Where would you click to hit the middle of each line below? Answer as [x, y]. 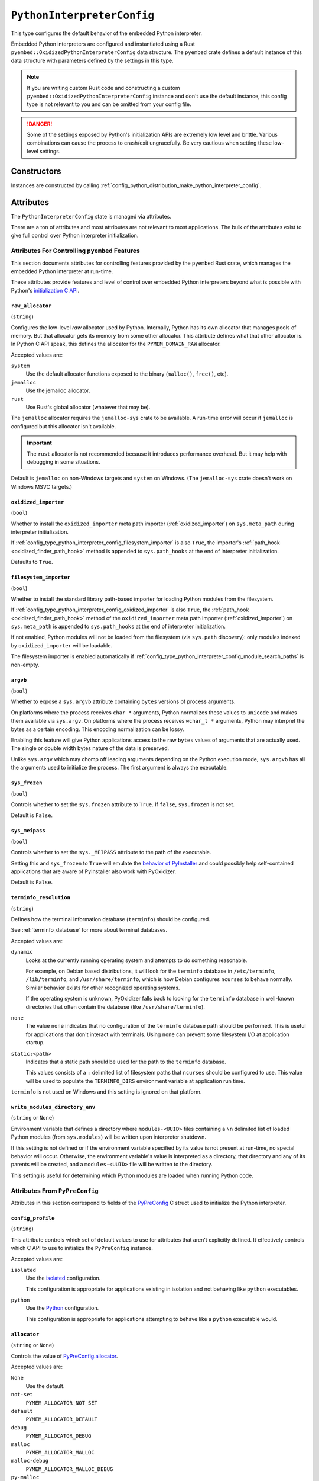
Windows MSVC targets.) [42, 486]
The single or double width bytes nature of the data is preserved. [90, 748]
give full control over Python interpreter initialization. [75, 235]
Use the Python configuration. [62, 1308]
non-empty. [25, 665]
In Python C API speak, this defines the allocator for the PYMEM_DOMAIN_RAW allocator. [116, 344]
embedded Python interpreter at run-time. [62, 271]
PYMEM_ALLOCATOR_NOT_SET [61, 1403]
